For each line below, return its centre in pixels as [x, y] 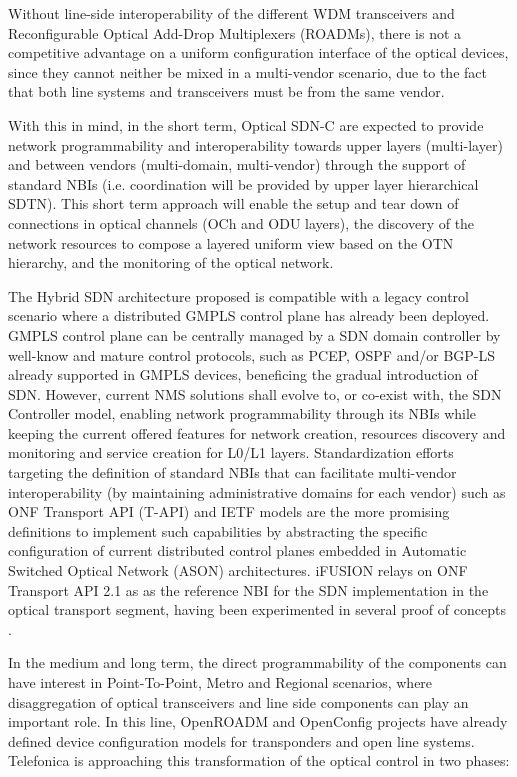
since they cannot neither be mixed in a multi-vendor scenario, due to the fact [247, 71]
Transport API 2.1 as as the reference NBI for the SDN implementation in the [248, 589]
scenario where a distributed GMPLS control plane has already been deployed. [249, 315]
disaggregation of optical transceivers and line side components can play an [238, 701]
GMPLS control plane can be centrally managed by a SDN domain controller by [254, 334]
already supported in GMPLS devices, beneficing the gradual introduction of [243, 374]
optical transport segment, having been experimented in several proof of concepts [257, 609]
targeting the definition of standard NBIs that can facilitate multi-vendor [232, 472]
